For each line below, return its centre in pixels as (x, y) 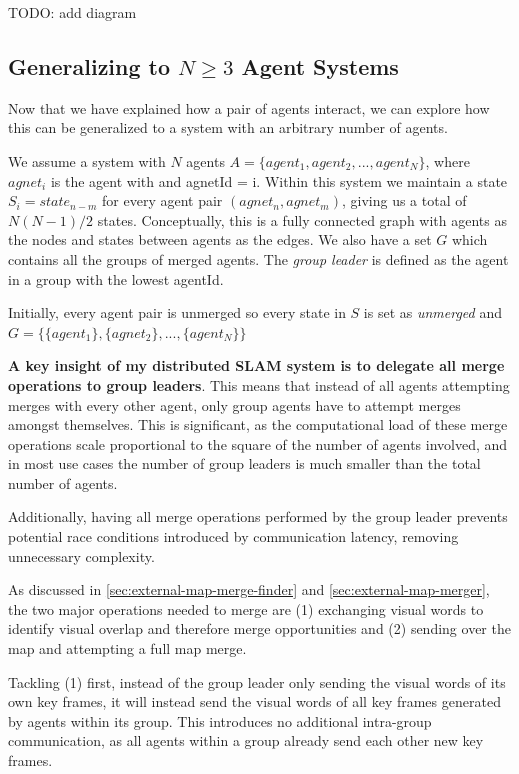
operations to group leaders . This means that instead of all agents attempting (259, 384)
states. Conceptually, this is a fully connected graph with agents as (302, 219)
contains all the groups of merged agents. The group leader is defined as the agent (258, 258)
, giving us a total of (404, 200)
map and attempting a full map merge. (127, 648)
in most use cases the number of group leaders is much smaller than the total (244, 463)
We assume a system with (87, 160)
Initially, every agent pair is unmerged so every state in (177, 312)
